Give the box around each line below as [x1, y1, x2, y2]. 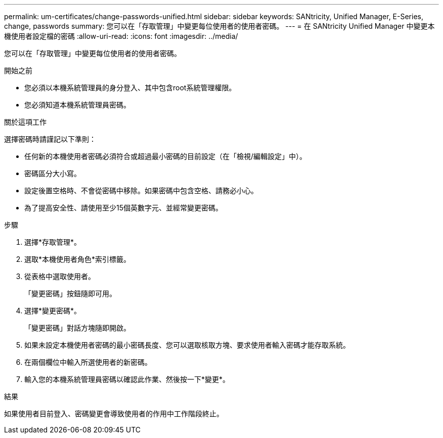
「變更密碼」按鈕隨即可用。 [24, 289, 116, 298]
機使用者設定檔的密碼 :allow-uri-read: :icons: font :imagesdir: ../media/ [4, 32, 238, 40]
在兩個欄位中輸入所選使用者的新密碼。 [24, 358, 152, 366]
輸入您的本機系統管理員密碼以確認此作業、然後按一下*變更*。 [24, 375, 230, 384]
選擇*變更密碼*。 [24, 306, 81, 315]
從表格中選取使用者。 [24, 272, 95, 281]
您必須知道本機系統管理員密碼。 [24, 100, 130, 109]
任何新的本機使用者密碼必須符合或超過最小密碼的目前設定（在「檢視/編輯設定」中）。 [24, 152, 307, 160]
